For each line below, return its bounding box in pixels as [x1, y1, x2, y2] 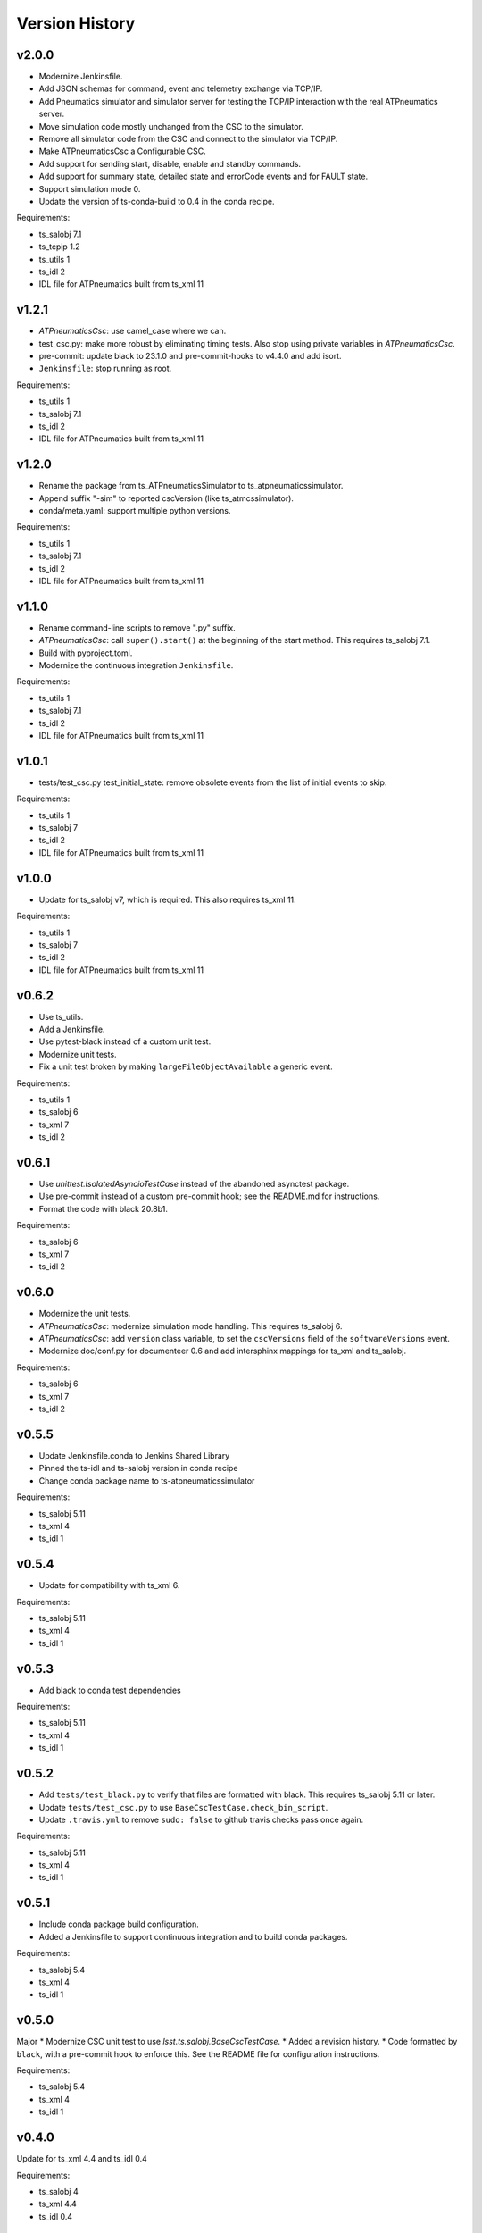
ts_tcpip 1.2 [38, 241, 80, 252]
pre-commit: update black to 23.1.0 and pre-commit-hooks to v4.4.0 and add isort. [38, 351, 343, 361]
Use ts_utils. [38, 1011, 84, 1022]
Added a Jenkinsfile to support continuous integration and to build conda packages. [38, 1931, 348, 1942]
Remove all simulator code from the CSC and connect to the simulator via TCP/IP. [38, 134, 338, 145]
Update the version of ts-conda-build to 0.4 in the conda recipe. [38, 196, 276, 206]
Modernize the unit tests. [38, 1309, 131, 1319]
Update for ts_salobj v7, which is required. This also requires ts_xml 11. [38, 894, 296, 905]
